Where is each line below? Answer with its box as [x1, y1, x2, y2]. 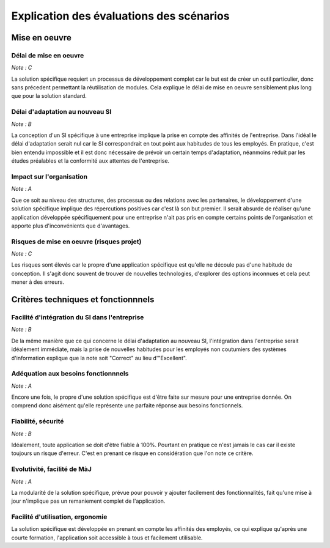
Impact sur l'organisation [11, 172, 88, 180]
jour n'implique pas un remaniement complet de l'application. [11, 497, 166, 505]
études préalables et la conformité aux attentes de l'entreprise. [11, 157, 170, 165]
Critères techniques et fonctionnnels [11, 294, 155, 305]
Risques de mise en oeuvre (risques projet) [11, 237, 142, 246]
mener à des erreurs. [11, 278, 64, 286]
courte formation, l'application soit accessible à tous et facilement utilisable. [11, 534, 203, 541]
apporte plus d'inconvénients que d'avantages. [11, 222, 130, 229]
